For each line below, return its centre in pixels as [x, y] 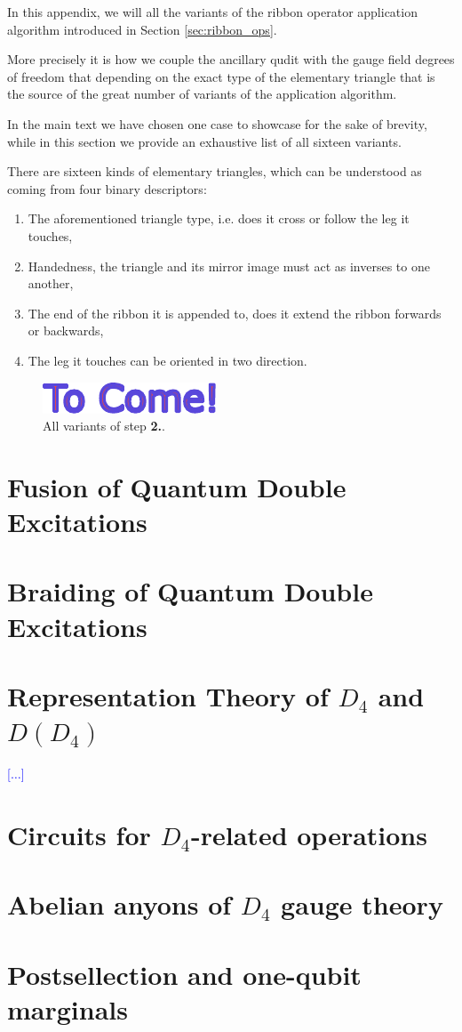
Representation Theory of [168, 696]
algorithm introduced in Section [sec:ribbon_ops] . [142, 29]
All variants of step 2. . [104, 426]
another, [51, 283]
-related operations [309, 834]
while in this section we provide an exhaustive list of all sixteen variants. [204, 141]
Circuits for [79, 834]
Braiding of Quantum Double [190, 591]
